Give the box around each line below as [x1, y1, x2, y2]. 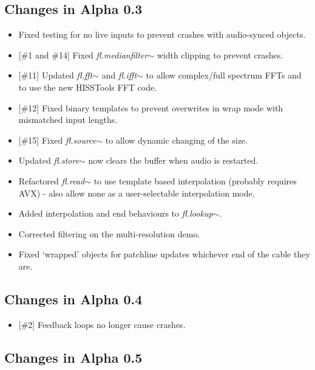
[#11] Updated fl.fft [18, 69, 93, 82]
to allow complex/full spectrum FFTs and [146, 69, 302, 82]
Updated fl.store [18, 154, 80, 167]
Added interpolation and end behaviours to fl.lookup [18, 207, 213, 220]
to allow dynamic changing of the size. [105, 133, 248, 146]
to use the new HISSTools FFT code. [18, 80, 157, 93]
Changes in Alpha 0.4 [4, 289, 143, 308]
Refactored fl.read [18, 174, 85, 187]
